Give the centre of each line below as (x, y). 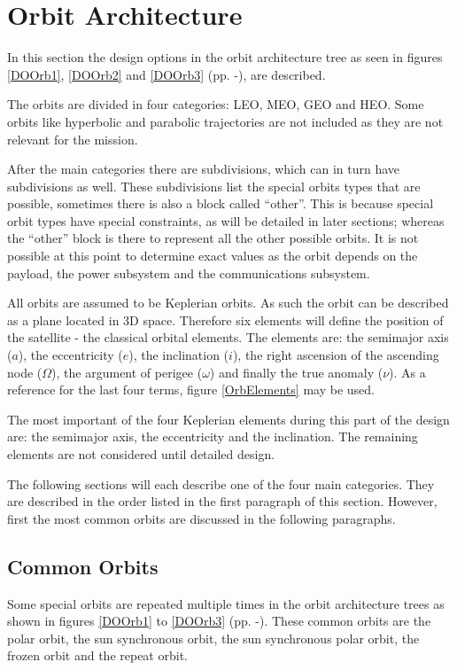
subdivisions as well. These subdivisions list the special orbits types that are (214, 186)
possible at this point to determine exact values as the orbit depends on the (213, 256)
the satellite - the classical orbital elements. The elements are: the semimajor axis (228, 337)
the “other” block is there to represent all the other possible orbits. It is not (213, 238)
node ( (25, 372)
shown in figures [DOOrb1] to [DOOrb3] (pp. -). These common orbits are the (219, 621)
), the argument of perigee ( (127, 372)
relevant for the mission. (73, 139)
